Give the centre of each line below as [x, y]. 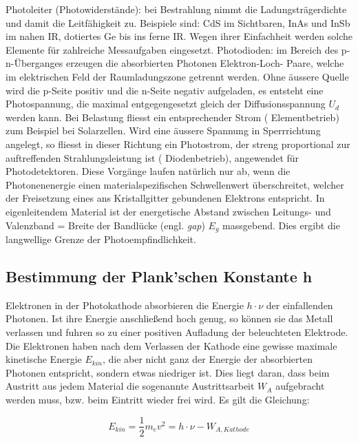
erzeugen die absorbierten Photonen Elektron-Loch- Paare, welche [205, 63]
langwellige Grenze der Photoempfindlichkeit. [101, 239]
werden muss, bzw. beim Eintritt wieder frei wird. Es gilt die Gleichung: [158, 399]
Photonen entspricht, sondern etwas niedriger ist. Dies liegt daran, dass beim [168, 372]
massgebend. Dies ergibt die [281, 225]
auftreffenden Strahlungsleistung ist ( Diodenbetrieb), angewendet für [152, 157]
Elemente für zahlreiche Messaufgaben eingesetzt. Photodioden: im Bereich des [172, 49]
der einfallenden [299, 305]
